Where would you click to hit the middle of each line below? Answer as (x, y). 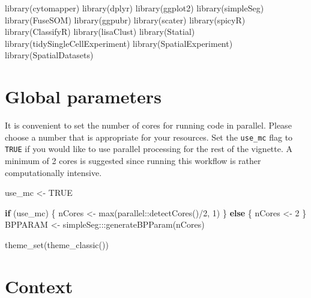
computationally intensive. (53, 172)
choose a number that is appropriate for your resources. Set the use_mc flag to (149, 137)
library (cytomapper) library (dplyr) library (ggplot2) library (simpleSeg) (134, 8)
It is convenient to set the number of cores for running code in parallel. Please (148, 125)
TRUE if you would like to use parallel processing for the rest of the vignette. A (149, 149)
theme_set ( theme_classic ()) (57, 244)
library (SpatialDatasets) (49, 55)
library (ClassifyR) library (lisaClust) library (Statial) (100, 32)
